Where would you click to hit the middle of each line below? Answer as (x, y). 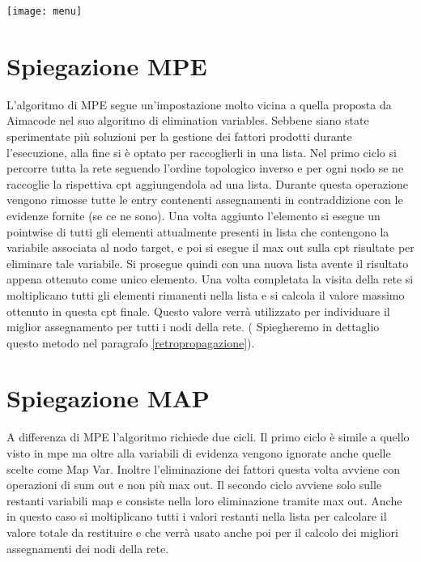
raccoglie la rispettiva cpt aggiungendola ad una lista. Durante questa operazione (208, 183)
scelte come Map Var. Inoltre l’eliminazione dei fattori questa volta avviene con (203, 468)
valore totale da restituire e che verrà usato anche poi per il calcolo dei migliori (202, 532)
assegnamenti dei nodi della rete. (88, 548)
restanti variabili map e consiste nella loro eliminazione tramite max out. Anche (204, 500)
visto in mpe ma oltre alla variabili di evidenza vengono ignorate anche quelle (199, 453)
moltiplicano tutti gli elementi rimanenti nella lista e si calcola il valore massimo (206, 294)
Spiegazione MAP (108, 398)
